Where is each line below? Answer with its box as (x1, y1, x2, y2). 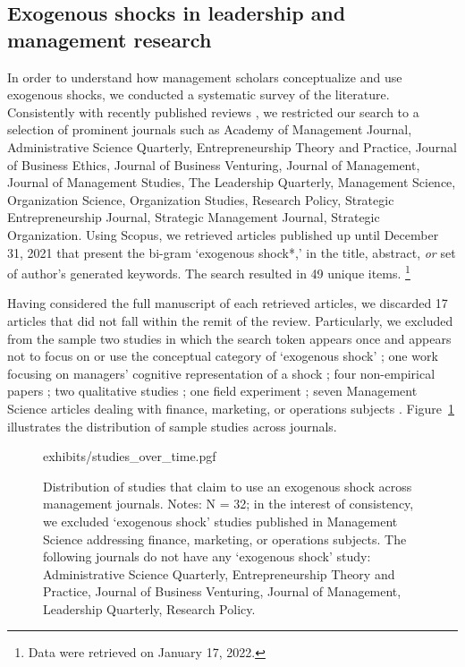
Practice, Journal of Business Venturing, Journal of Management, (43, 582, 402, 601)
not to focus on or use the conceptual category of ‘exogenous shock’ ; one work (7, 346, 438, 365)
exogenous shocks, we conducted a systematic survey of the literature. (7, 85, 390, 104)
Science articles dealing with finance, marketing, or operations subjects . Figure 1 (7, 398, 455, 417)
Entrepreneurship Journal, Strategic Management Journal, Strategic (7, 208, 380, 227)
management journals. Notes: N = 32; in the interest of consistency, (43, 494, 414, 513)
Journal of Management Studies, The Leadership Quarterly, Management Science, (7, 173, 456, 192)
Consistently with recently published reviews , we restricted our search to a (7, 102, 419, 121)
